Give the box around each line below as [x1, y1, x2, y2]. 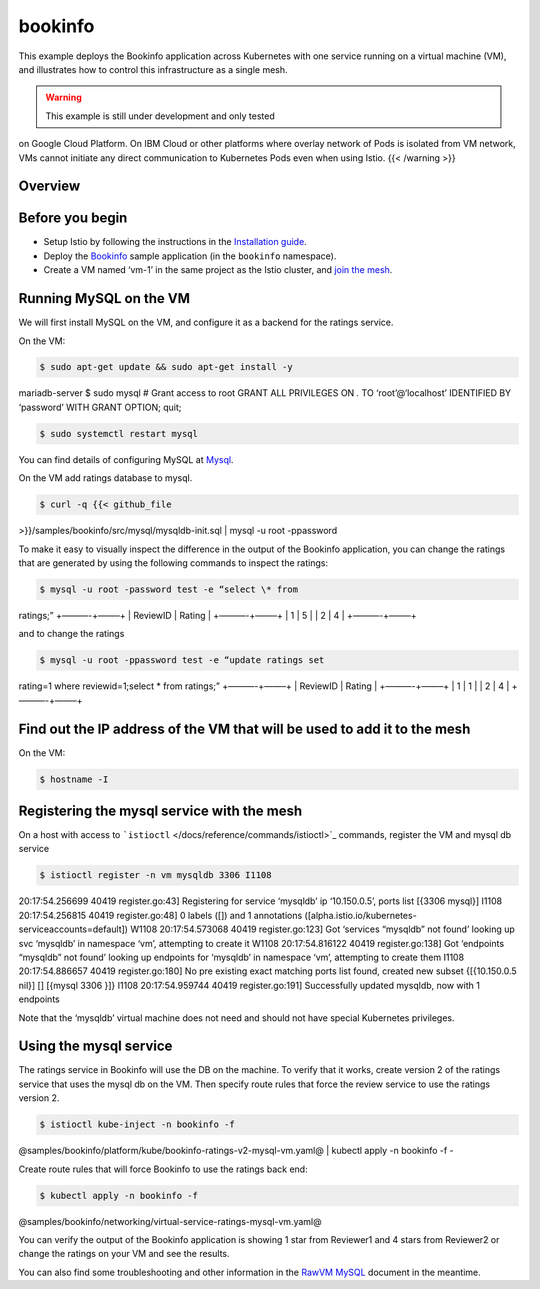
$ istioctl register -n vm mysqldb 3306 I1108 [39, 870, 272, 881]
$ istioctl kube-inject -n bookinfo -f [39, 1119, 235, 1130]
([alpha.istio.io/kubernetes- [304, 909, 417, 921]
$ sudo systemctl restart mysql [39, 428, 199, 439]
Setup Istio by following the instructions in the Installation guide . [43, 236, 307, 248]
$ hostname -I [39, 773, 109, 785]
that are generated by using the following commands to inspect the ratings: [18, 556, 329, 569]
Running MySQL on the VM [18, 290, 190, 307]
